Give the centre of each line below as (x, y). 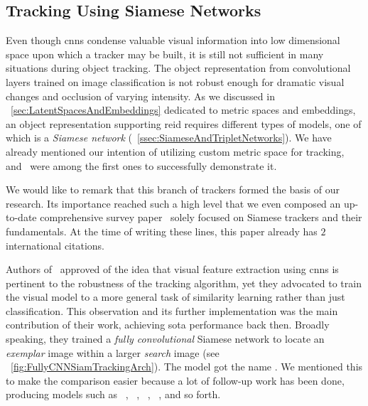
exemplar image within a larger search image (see (113, 352)
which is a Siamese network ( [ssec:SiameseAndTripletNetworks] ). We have (169, 138)
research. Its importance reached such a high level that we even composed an (173, 203)
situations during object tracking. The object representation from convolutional (178, 68)
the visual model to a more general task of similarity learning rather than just (175, 297)
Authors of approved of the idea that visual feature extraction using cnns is (172, 269)
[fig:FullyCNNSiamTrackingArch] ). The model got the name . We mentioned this (187, 367)
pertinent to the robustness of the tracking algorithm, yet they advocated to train (184, 283)
